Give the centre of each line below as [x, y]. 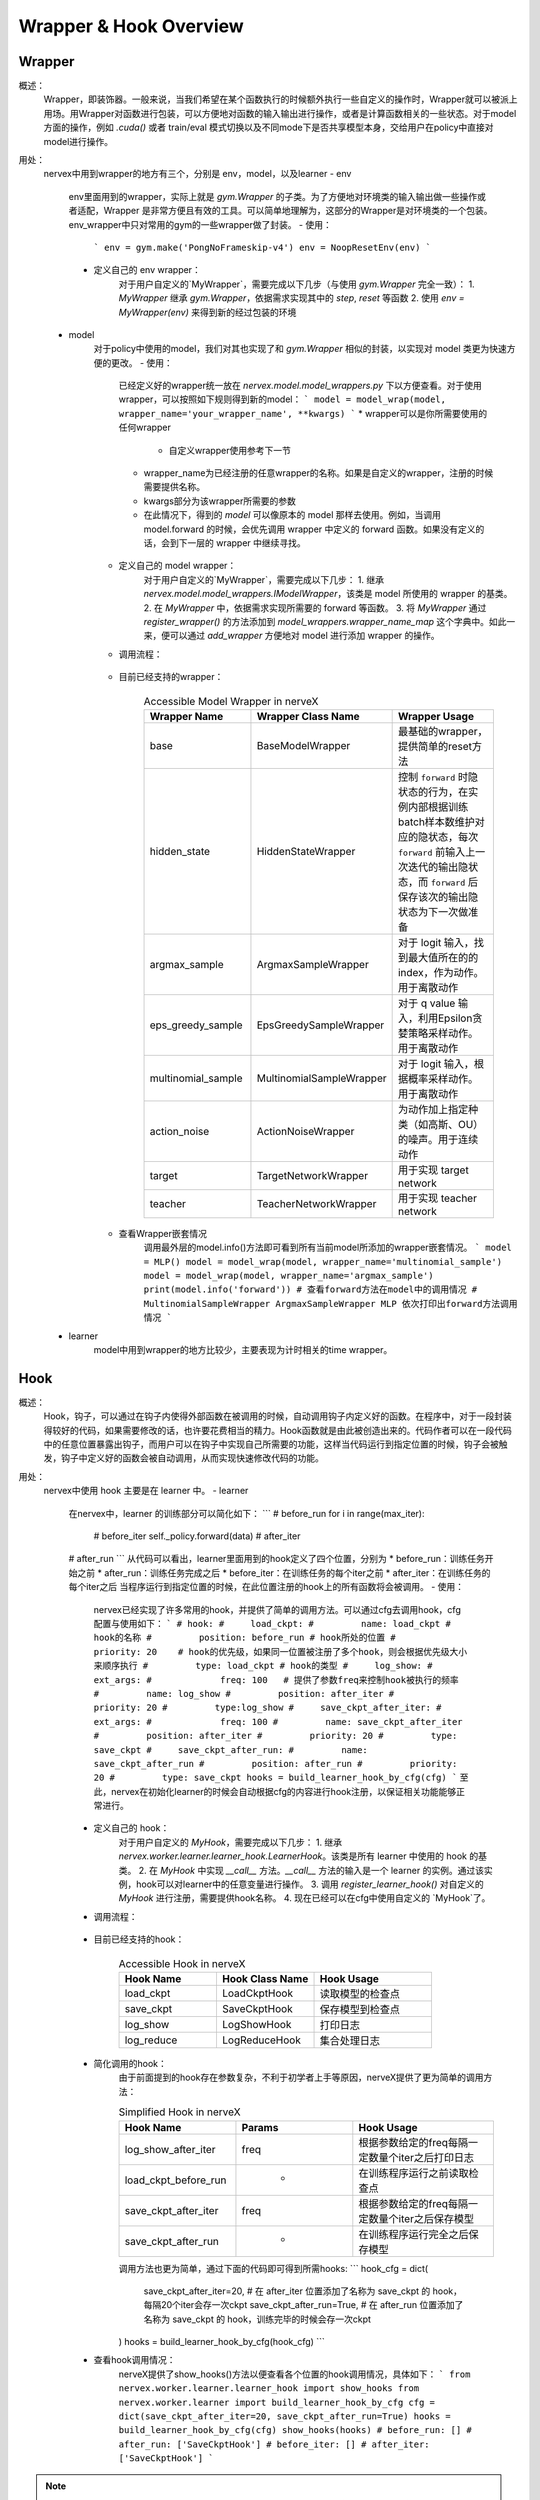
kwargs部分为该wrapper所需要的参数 [220, 501]
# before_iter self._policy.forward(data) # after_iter [197, 1536]
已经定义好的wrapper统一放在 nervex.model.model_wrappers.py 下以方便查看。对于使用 [300, 386]
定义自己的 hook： [131, 1828]
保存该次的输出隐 [438, 897]
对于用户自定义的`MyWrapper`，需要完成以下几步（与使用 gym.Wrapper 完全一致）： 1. [296, 284]
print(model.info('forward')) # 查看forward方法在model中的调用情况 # [310, 1289]
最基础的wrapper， [443, 731]
